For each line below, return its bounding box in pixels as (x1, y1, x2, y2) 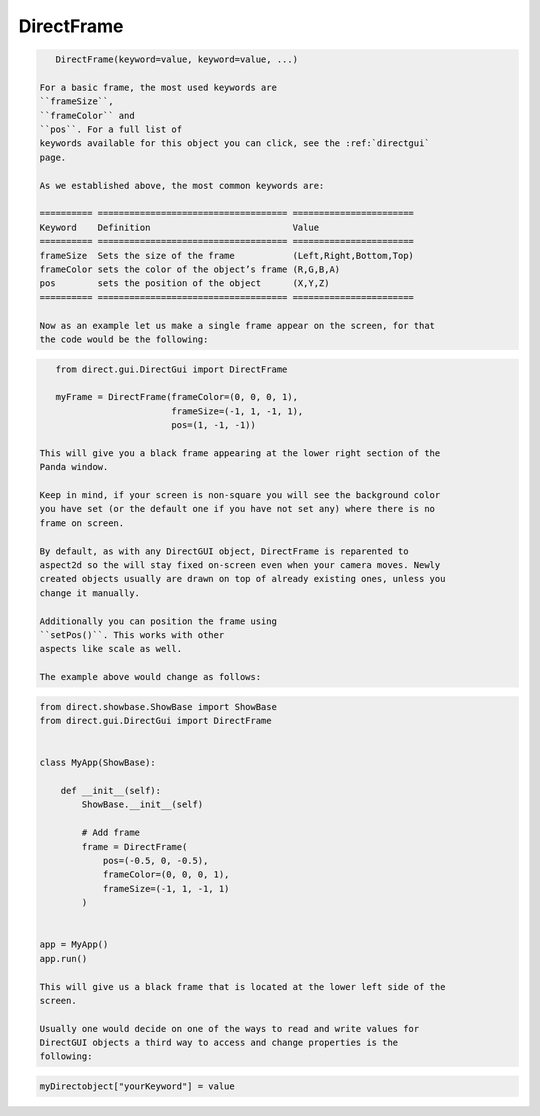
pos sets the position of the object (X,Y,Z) (39, 278, 330, 289)
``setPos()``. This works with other (39, 629, 225, 640)
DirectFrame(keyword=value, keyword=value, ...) (55, 54, 299, 65)
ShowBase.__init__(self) (81, 799, 204, 810)
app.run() (39, 953, 88, 964)
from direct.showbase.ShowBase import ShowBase (39, 701, 277, 712)
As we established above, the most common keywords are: (39, 180, 325, 191)
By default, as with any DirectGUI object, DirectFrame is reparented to (39, 545, 409, 557)
